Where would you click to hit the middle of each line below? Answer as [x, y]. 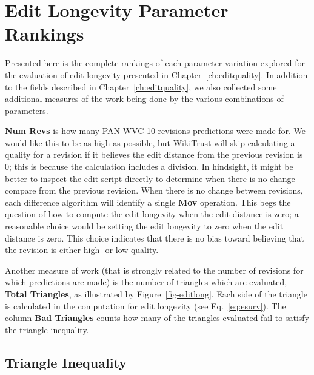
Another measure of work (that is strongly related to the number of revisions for [154, 270]
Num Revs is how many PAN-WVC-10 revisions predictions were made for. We [155, 131]
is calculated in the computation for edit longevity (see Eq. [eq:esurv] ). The [145, 306]
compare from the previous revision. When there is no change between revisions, [154, 190]
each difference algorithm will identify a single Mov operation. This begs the [148, 202]
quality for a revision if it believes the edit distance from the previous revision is [154, 154]
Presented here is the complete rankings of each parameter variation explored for [155, 63]
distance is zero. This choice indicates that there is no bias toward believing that [155, 238]
